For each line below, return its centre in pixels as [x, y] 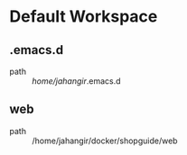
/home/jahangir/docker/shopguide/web [105, 141]
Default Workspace [84, 17]
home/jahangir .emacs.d [76, 81]
